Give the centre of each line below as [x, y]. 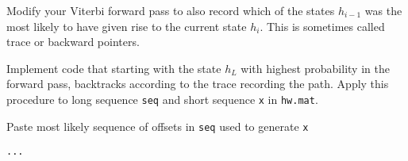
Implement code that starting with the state [114, 68]
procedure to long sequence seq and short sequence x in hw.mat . [162, 99]
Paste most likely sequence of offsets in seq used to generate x [158, 126]
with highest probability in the [315, 68]
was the [383, 10]
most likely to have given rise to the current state [127, 26]
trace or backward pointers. [73, 42]
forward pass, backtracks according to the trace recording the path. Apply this [198, 84]
